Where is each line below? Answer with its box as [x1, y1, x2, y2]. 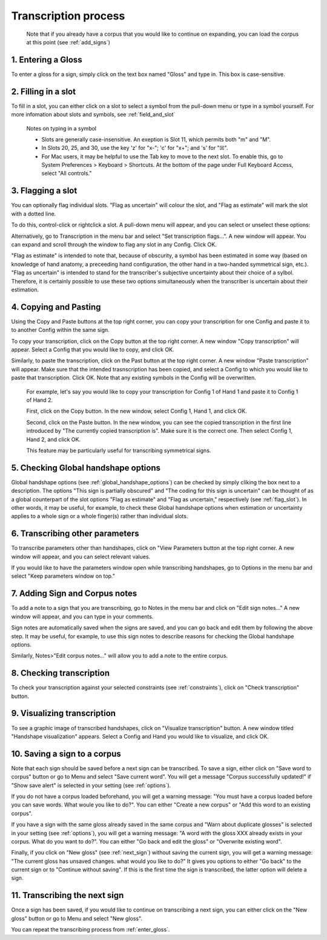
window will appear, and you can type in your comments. [11, 613, 154, 620]
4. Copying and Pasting [11, 302, 101, 312]
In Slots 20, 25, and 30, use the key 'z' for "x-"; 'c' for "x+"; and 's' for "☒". [41, 144, 228, 152]
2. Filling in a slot [11, 86, 76, 96]
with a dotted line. [11, 210, 56, 217]
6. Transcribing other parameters [11, 529, 139, 539]
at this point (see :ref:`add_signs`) [26, 38, 110, 46]
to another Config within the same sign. [11, 326, 110, 334]
